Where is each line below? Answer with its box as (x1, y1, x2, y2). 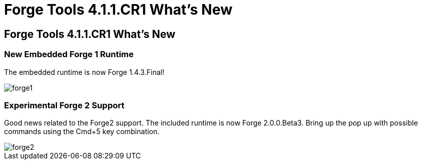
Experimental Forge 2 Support (4, 100, 125, 110)
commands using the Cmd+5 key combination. (4, 127, 160, 136)
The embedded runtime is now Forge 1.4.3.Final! (4, 67, 165, 76)
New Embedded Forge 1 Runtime (4, 49, 134, 60)
